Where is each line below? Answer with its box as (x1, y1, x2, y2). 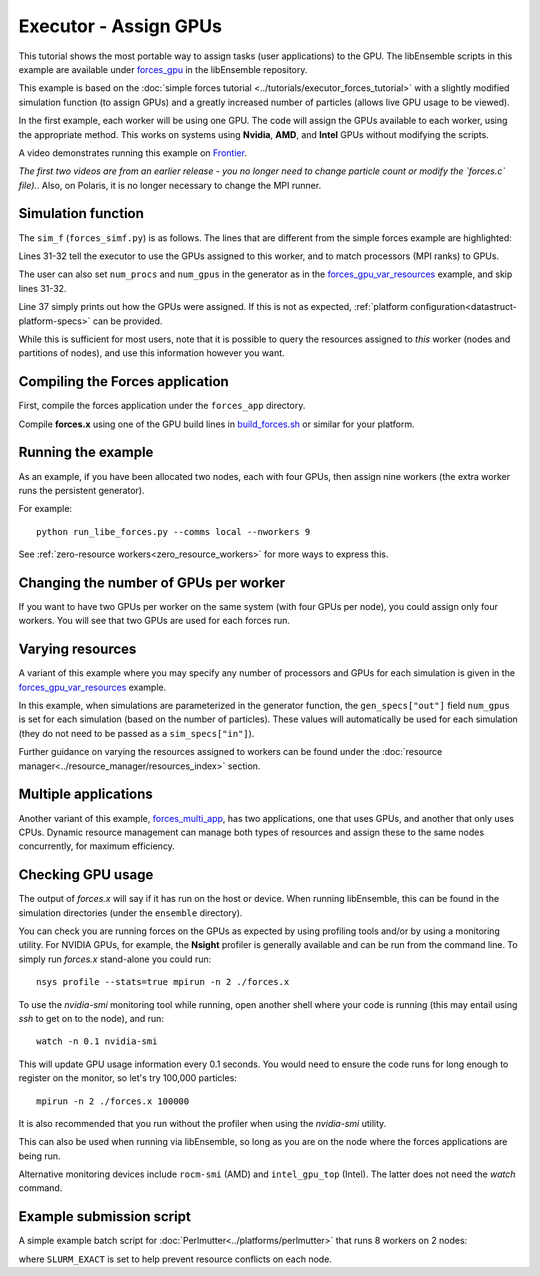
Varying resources (18, 641, 137, 658)
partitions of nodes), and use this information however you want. (18, 347, 285, 359)
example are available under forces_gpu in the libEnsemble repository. (18, 63, 308, 75)
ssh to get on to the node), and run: (18, 1012, 165, 1024)
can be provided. (92, 315, 163, 327)
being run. (18, 1150, 61, 1162)
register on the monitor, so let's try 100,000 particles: (18, 1072, 237, 1084)
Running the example (18, 444, 154, 461)
